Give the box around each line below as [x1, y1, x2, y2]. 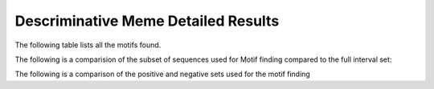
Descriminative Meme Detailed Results [14, 12, 280, 30]
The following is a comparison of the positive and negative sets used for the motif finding [14, 69, 311, 79]
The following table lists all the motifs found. [14, 40, 162, 50]
